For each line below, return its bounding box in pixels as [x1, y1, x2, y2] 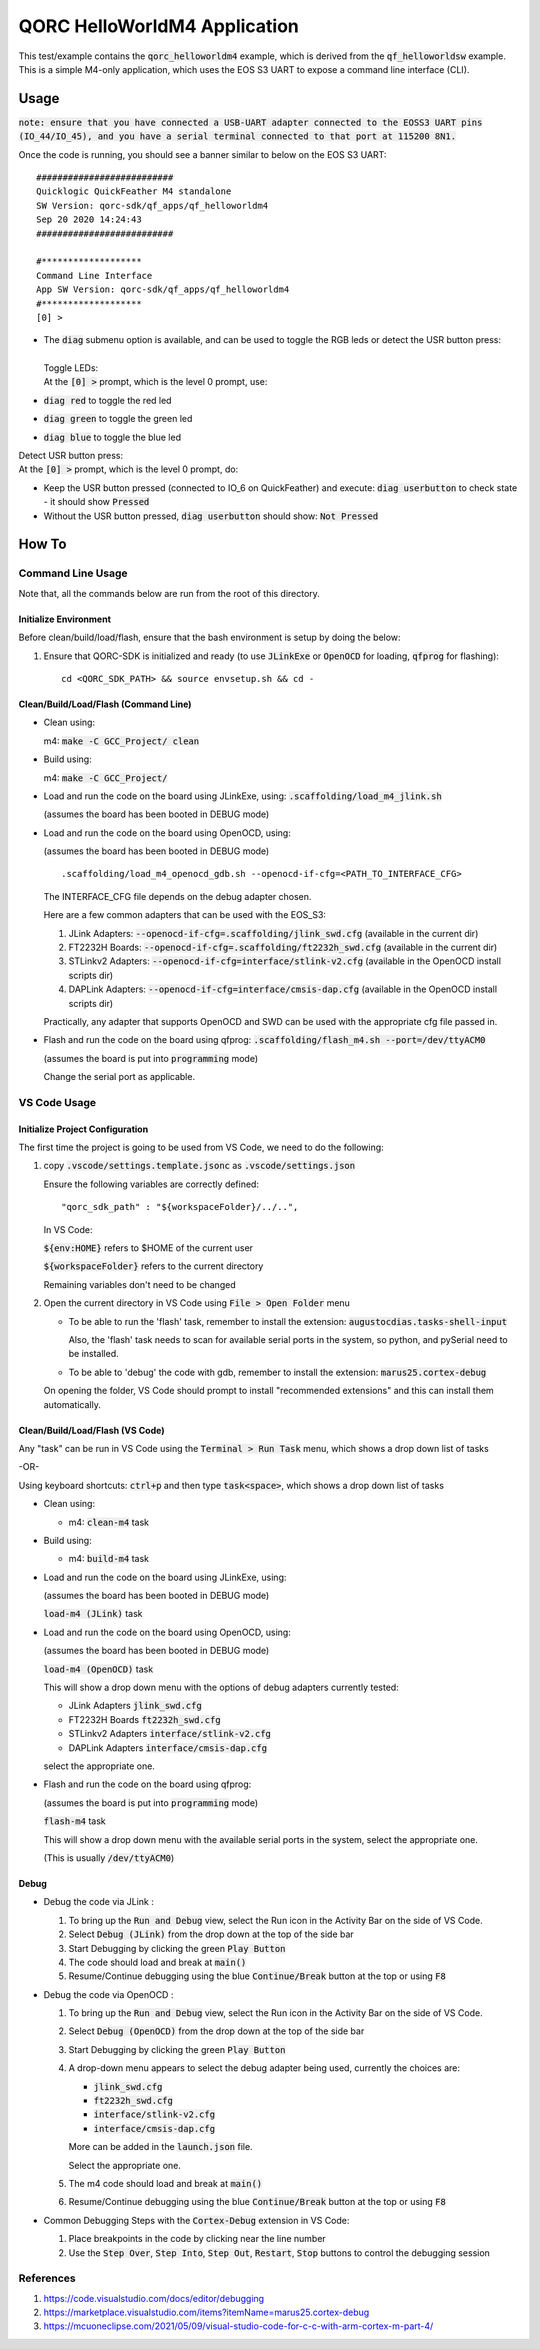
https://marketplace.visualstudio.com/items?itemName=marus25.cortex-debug [43, 2306, 370, 2319]
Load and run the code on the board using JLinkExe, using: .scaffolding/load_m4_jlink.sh [43, 790, 442, 802]
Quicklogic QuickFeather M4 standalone [36, 186, 232, 197]
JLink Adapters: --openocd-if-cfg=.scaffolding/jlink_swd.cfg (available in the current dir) [68, 927, 479, 939]
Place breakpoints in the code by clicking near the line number [68, 2233, 327, 2245]
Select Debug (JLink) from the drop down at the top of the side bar [68, 1928, 354, 1940]
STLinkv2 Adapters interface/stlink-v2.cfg [68, 1728, 272, 1740]
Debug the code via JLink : [43, 1896, 154, 1908]
